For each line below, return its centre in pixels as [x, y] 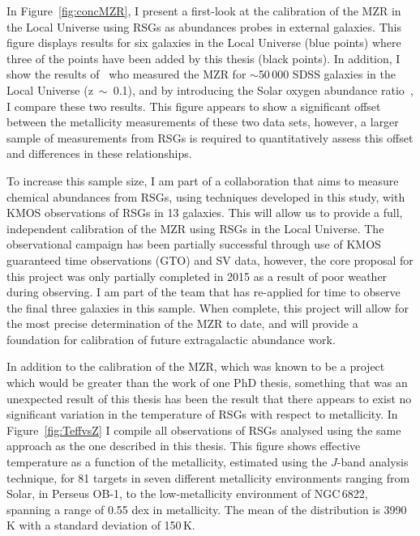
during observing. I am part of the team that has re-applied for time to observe [204, 292]
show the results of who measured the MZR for [126, 74]
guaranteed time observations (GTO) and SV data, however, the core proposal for [210, 259]
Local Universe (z [50, 89]
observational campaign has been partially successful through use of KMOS [194, 244]
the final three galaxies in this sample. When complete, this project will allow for [208, 307]
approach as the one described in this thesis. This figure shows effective [184, 446]
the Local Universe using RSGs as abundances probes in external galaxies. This [204, 26]
